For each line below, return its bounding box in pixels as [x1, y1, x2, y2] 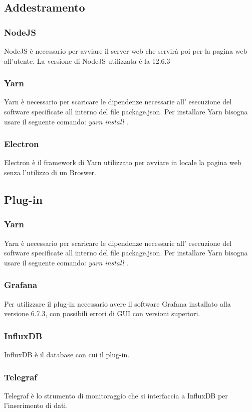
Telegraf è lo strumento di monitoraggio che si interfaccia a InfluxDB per [4, 390, 228, 400]
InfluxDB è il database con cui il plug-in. [4, 349, 130, 359]
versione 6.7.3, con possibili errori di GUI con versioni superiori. [4, 308, 200, 319]
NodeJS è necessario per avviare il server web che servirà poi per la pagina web [4, 46, 247, 56]
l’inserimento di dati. [4, 400, 68, 410]
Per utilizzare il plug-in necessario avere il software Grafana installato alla [4, 298, 231, 309]
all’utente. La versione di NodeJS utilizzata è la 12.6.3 [4, 55, 170, 66]
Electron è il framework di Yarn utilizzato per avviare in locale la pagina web [4, 157, 241, 168]
